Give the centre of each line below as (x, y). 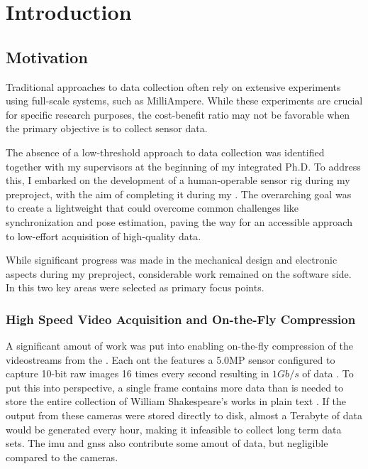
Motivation (47, 56)
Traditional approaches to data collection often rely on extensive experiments (173, 86)
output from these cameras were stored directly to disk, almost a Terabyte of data (184, 415)
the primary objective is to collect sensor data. (107, 128)
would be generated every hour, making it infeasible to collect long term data (174, 429)
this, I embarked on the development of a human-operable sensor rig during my (178, 180)
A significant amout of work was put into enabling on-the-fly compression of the (179, 346)
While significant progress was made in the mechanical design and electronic (172, 260)
